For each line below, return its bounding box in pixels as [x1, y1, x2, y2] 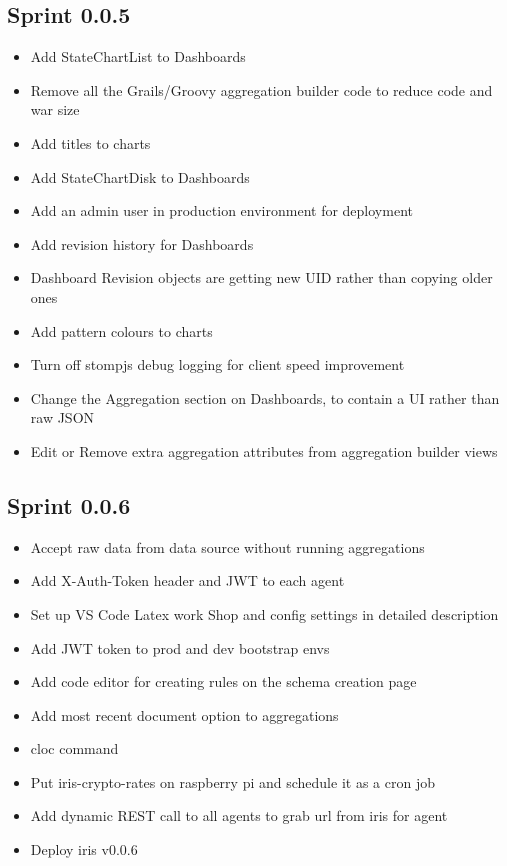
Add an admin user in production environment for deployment [30, 200, 413, 221]
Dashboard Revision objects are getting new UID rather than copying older [30, 267, 493, 288]
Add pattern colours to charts [30, 320, 213, 341]
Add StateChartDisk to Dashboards [30, 166, 250, 187]
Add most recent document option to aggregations [30, 704, 339, 725]
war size [30, 99, 80, 120]
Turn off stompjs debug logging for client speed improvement [30, 354, 405, 375]
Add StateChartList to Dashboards [30, 46, 246, 67]
